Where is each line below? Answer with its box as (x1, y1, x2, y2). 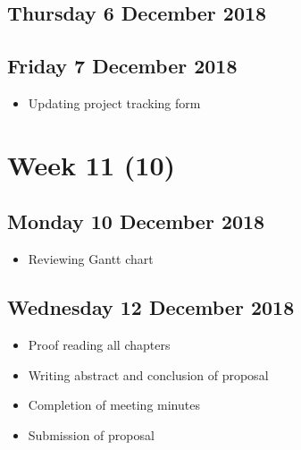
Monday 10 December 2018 (7, 208, 265, 235)
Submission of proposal (28, 425, 155, 444)
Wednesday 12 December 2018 (7, 293, 295, 321)
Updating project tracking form (28, 93, 201, 112)
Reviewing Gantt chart (28, 250, 154, 268)
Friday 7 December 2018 (7, 52, 238, 80)
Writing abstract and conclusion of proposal (28, 365, 269, 384)
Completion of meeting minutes (28, 395, 200, 414)
